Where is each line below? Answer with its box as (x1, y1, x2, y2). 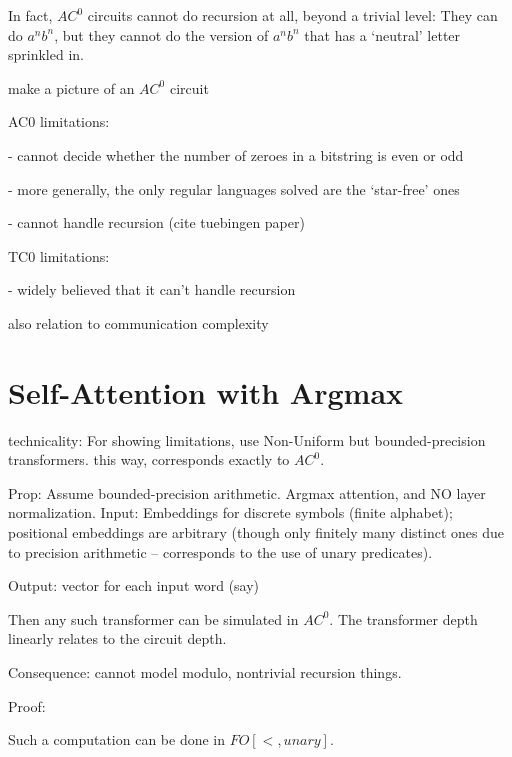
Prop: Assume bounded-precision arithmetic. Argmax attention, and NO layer (8, 482, 486, 503)
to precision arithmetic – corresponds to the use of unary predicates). (8, 541, 433, 562)
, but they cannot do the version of (54, 24, 269, 45)
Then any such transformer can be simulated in (8, 608, 299, 629)
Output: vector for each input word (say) (8, 575, 260, 596)
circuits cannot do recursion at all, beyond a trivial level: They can (87, 5, 498, 25)
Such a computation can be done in (8, 729, 226, 750)
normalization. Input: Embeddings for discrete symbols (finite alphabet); (8, 502, 453, 523)
